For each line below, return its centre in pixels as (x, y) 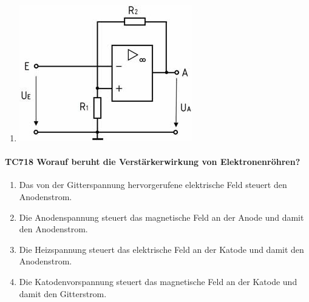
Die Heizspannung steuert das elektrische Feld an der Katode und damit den (161, 249)
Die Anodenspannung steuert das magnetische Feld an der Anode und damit (161, 217)
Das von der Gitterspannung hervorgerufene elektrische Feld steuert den (153, 185)
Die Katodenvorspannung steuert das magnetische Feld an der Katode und (158, 281)
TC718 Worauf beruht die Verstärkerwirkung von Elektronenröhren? (153, 162)
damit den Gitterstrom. (63, 293)
